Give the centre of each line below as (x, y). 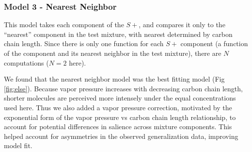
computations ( (26, 62)
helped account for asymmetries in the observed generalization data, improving (121, 136)
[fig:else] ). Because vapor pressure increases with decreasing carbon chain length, (123, 88)
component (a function (214, 43)
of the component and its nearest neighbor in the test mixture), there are (113, 53)
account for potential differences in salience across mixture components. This (118, 127)
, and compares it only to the (182, 25)
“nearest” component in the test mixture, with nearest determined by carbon (118, 34)
